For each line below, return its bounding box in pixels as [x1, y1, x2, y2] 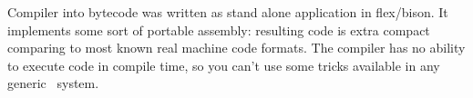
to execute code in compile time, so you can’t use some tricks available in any [7, 55, 440, 74]
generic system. [7, 73, 99, 93]
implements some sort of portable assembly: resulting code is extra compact [7, 20, 430, 39]
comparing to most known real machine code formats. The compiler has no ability [7, 38, 466, 57]
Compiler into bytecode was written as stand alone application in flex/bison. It [7, 3, 448, 21]
